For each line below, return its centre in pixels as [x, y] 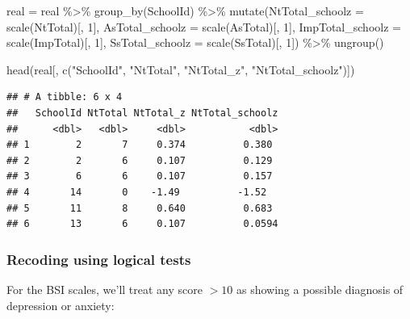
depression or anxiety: [61, 305]
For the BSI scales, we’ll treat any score [105, 289]
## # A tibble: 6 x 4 [65, 97]
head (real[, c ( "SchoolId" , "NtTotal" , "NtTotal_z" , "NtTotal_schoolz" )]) [181, 69]
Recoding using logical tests [99, 259]
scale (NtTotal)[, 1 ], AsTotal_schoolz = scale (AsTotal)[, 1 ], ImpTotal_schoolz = [204, 26]
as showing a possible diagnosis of [320, 289]
